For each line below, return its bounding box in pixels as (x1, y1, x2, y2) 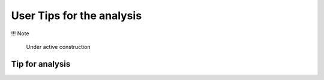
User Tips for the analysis (11, 9, 142, 22)
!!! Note (11, 30, 29, 37)
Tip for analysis (11, 59, 71, 69)
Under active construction (26, 43, 91, 50)
